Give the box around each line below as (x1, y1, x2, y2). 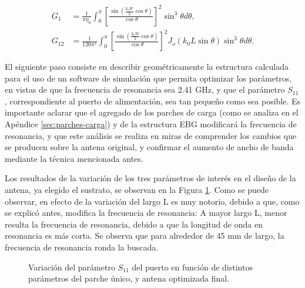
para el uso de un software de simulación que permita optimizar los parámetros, (5, 72, 292, 84)
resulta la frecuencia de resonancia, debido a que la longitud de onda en (5, 218, 263, 230)
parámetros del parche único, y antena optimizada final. (28, 272, 230, 284)
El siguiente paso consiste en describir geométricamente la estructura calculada (5, 60, 289, 73)
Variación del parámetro (28, 260, 115, 273)
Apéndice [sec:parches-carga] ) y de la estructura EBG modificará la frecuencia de (5, 118, 297, 130)
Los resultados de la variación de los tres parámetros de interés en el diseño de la (5, 172, 296, 184)
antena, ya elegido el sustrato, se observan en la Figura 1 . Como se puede (5, 184, 269, 195)
